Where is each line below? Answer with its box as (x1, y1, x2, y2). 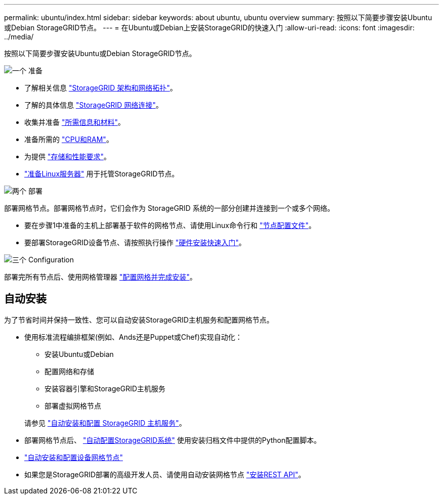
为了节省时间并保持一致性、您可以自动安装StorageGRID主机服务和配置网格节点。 (4, 315, 274, 324)
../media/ (4, 32, 34, 41)
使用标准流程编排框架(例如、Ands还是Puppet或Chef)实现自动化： (24, 332, 243, 341)
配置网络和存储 (45, 367, 94, 376)
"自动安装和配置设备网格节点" (24, 452, 123, 462)
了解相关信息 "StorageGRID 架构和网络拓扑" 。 (24, 83, 177, 92)
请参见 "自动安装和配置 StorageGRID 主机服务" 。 (24, 418, 186, 427)
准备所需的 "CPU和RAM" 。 (24, 135, 113, 144)
